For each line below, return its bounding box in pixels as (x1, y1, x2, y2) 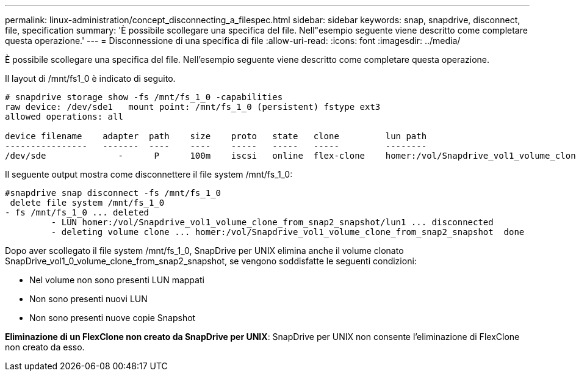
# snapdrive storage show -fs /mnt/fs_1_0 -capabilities (5, 92, 283, 102)
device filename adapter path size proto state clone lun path (5, 131, 427, 141)
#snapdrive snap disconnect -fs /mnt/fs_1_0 (5, 188, 221, 198)
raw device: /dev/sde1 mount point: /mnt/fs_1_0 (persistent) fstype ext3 (5, 102, 381, 112)
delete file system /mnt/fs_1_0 (10, 198, 165, 208)
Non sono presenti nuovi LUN (29, 294, 148, 304)
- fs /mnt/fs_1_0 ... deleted (5, 208, 149, 217)
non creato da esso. (5, 342, 85, 352)
